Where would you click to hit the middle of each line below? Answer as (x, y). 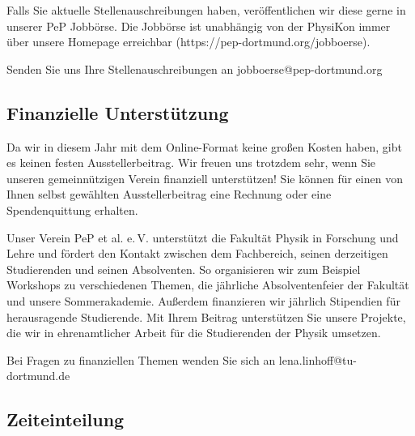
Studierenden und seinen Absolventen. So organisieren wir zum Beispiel (184, 269)
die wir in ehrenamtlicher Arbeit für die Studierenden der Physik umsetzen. (194, 333)
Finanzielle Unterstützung (118, 112)
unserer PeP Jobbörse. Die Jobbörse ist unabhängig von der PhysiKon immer (199, 26)
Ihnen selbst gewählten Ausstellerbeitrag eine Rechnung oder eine (169, 194)
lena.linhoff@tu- (318, 359)
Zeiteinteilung (66, 419)
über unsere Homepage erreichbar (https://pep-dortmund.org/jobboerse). (188, 42)
